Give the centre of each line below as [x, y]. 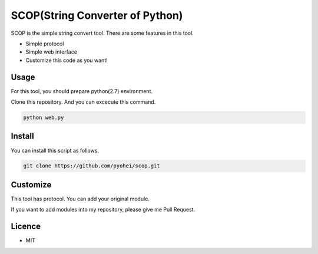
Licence [26, 227]
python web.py [44, 118]
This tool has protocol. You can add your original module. [80, 199]
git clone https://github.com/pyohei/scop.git [92, 166]
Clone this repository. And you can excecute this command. [83, 102]
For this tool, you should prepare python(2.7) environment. [82, 91]
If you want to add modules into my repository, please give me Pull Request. [103, 210]
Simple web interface [52, 52]
